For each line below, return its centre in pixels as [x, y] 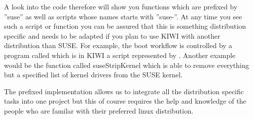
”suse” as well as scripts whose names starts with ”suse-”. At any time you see [123, 16]
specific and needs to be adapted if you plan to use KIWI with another [112, 35]
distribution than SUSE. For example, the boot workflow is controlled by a [118, 45]
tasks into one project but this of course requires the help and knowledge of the [125, 101]
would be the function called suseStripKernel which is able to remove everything [126, 65]
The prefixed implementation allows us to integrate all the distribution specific [124, 91]
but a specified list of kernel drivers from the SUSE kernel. [93, 75]
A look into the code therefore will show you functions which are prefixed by [121, 6]
